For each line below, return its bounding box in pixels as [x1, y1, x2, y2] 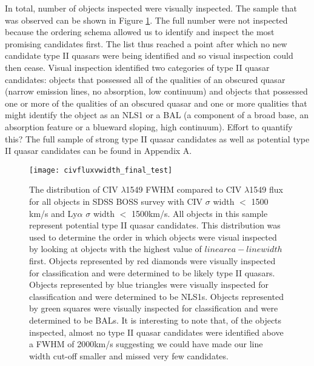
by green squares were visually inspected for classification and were [29, 302, 278, 314]
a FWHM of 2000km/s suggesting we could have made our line [29, 338, 263, 350]
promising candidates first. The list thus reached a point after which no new [5, 37, 287, 50]
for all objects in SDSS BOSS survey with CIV [29, 195, 203, 207]
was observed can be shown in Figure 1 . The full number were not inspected [5, 13, 288, 26]
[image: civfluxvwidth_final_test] [29, 165, 173, 175]
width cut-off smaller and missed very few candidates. [29, 349, 229, 362]
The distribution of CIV [29, 183, 118, 196]
